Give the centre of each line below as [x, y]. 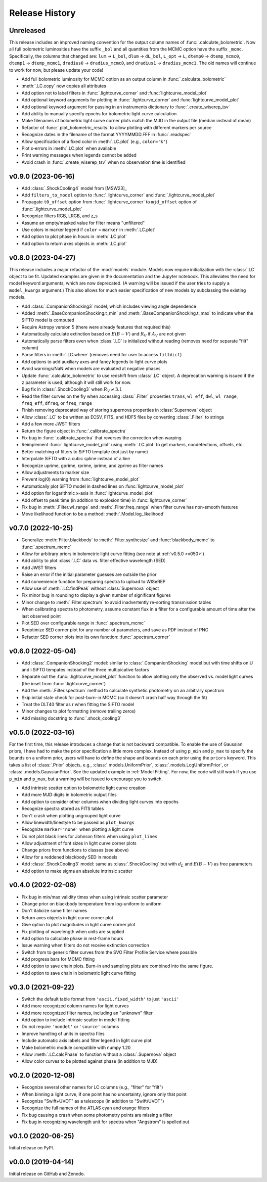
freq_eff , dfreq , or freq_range [57, 403]
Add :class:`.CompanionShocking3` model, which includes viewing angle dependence [109, 306]
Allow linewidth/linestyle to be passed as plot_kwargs [78, 822]
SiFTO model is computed [48, 320]
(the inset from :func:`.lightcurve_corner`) [64, 683]
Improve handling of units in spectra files [63, 1034]
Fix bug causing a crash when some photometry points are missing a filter [97, 1115]
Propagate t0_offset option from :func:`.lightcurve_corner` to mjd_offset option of [109, 202]
